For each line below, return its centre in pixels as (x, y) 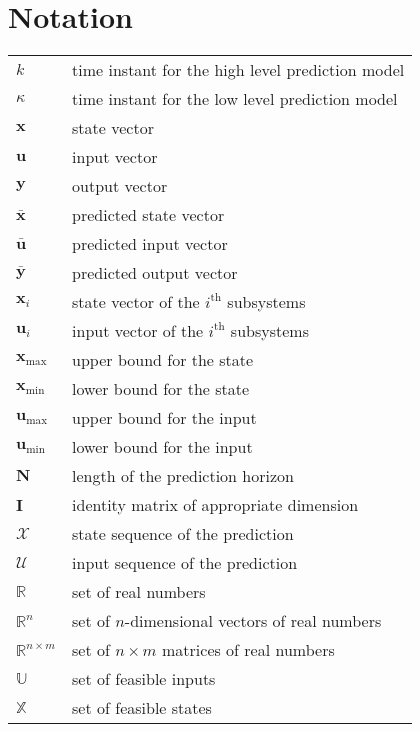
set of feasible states (142, 708)
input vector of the (138, 331)
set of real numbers (139, 592)
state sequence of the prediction (183, 534)
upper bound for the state (163, 360)
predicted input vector (150, 244)
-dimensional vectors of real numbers (253, 621)
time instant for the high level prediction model (238, 70)
